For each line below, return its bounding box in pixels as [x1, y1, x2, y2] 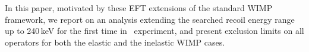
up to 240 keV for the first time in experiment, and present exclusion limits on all [5, 25, 304, 37]
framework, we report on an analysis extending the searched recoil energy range [5, 13, 295, 25]
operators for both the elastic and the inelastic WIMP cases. [5, 36, 225, 48]
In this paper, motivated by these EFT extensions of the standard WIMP [5, 2, 273, 13]
